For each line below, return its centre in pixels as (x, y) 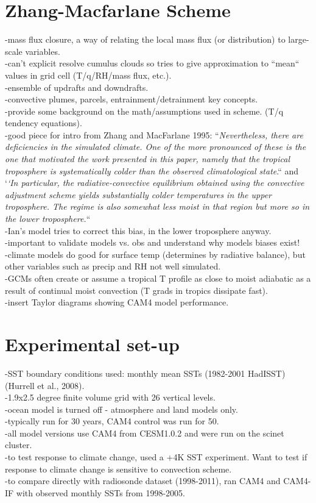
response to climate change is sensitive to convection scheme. (118, 469)
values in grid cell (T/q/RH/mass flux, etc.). (88, 75)
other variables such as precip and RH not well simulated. (113, 266)
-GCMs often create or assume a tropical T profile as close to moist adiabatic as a (158, 278)
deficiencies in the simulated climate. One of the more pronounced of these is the (156, 147)
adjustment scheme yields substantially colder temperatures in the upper (139, 194)
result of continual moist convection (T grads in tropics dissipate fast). (136, 290)
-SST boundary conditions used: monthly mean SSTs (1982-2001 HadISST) (145, 373)
